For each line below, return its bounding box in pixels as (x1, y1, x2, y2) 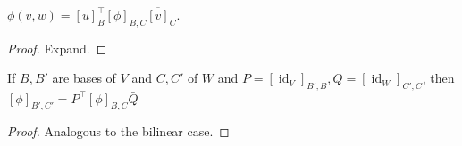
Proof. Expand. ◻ (7, 38, 107, 57)
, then (422, 69, 455, 87)
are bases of (52, 69, 116, 87)
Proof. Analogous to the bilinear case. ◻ (7, 122, 230, 141)
